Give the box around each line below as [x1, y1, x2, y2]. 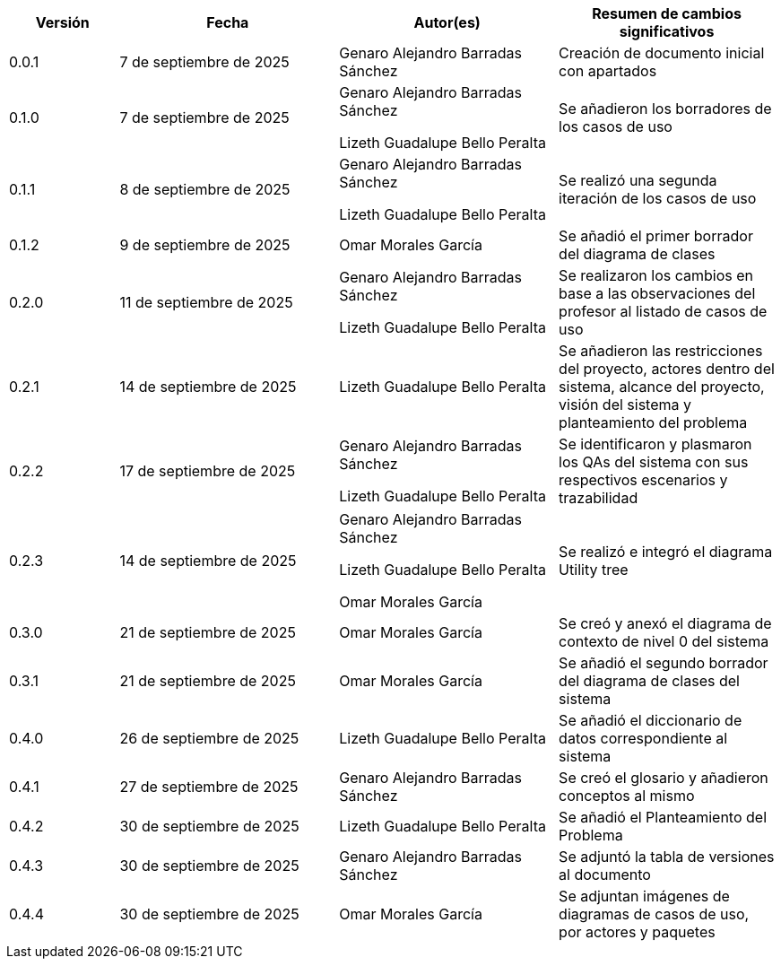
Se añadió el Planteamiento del [559, 808, 768, 826]
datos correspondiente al [559, 729, 728, 747]
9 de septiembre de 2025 [119, 236, 291, 254]
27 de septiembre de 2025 [119, 778, 299, 796]
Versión [35, 13, 90, 31]
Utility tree [559, 561, 629, 579]
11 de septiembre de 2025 [119, 293, 293, 311]
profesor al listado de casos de [559, 302, 768, 320]
